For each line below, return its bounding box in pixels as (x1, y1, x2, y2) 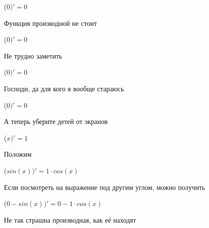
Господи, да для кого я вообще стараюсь (4, 83, 124, 93)
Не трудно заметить (4, 50, 62, 61)
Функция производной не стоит (4, 18, 97, 28)
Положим (4, 149, 32, 159)
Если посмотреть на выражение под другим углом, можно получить (4, 182, 205, 192)
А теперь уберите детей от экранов (4, 116, 108, 126)
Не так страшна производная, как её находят (4, 214, 136, 225)
